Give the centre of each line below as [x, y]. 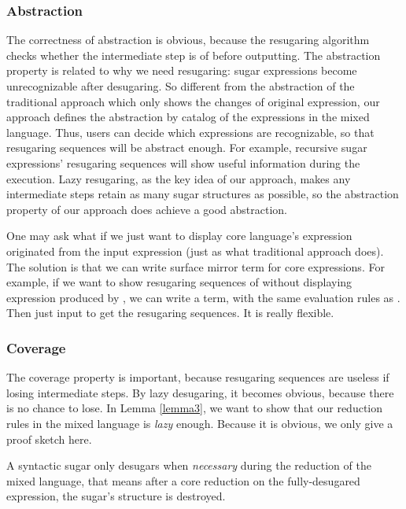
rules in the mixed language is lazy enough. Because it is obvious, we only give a [200, 423]
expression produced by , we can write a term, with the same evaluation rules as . [203, 297]
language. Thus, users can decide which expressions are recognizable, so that [190, 132]
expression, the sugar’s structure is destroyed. [116, 496]
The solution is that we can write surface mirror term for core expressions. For [196, 266]
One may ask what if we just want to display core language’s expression [179, 236]
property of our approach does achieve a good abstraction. [147, 209]
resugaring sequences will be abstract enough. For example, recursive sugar [187, 148]
